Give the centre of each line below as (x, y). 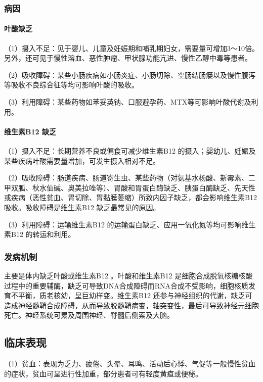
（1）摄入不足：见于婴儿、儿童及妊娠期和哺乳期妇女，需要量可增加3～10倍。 (131, 48)
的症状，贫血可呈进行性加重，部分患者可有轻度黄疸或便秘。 (103, 373)
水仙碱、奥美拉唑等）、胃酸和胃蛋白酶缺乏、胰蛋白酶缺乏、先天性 (147, 187)
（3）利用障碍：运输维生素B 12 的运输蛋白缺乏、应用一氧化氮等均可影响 (123, 224)
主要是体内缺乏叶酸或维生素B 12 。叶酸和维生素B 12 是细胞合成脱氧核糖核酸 (128, 275)
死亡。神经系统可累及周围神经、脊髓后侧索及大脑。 (89, 315)
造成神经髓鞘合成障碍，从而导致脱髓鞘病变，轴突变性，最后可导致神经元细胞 (131, 305)
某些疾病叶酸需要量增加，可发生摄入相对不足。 (82, 160)
